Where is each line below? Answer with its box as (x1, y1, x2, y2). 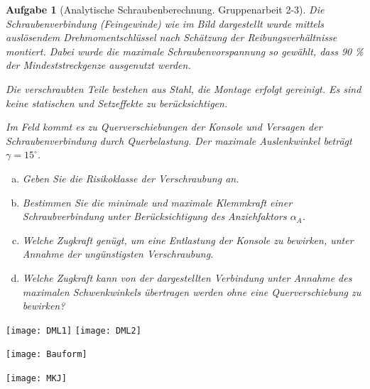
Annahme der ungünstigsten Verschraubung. (22, 246, 214, 261)
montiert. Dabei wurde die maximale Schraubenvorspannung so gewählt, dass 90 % (6, 43, 364, 58)
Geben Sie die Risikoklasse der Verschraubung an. (22, 170, 239, 185)
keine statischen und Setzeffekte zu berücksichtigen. (6, 95, 228, 110)
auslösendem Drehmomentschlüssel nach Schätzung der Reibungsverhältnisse (6, 30, 337, 45)
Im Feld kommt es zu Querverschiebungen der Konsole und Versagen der (6, 119, 322, 134)
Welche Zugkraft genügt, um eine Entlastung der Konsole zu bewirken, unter (22, 232, 354, 247)
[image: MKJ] (6, 373, 67, 383)
